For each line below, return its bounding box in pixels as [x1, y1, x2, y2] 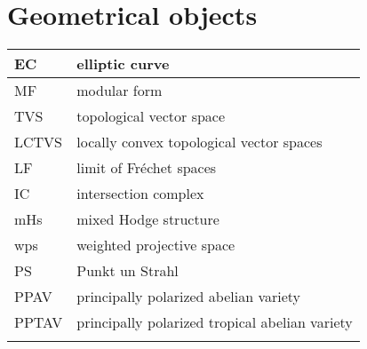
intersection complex [76, 183, 204, 204]
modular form [76, 80, 163, 101]
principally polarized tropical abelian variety [76, 312, 353, 333]
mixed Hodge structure [76, 209, 219, 230]
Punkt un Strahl [76, 260, 179, 282]
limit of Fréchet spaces [76, 157, 217, 178]
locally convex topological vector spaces [76, 131, 323, 153]
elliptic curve [76, 53, 170, 75]
